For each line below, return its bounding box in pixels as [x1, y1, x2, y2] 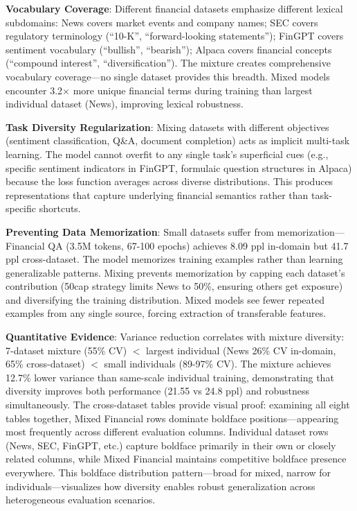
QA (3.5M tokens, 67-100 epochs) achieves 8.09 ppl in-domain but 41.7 [48, 238, 349, 252]
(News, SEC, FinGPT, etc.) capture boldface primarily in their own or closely [6, 438, 336, 452]
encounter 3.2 [6, 83, 63, 97]
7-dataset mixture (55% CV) [6, 343, 127, 357]
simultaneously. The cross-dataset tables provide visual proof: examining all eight [6, 397, 350, 412]
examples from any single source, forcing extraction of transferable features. [6, 306, 327, 320]
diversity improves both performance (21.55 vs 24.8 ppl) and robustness [6, 383, 309, 398]
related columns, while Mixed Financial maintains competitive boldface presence [6, 451, 347, 466]
